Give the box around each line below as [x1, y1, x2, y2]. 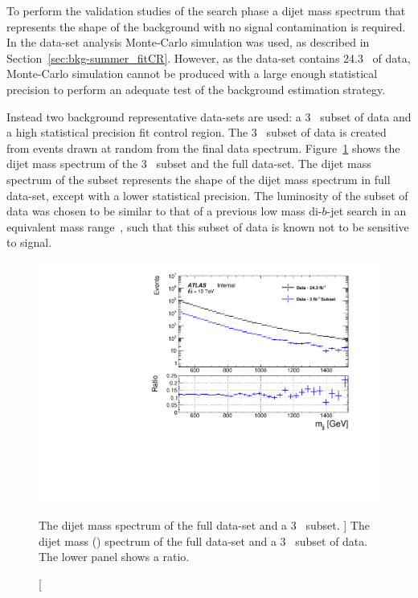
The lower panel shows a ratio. [39, 548, 190, 565]
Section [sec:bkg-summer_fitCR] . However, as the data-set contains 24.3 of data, [6, 49, 411, 66]
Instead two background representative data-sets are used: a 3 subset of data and [6, 108, 412, 125]
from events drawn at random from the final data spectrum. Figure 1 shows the [6, 139, 400, 156]
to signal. [6, 234, 52, 251]
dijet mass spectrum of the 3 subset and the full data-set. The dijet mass [6, 155, 371, 172]
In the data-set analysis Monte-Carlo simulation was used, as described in [6, 34, 370, 51]
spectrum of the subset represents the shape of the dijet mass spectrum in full [6, 170, 391, 187]
